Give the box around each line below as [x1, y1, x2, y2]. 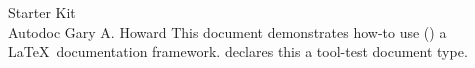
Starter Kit [8, 2, 76, 22]
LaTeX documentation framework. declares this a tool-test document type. [8, 41, 468, 62]
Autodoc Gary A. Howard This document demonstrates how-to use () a [8, 21, 447, 42]
